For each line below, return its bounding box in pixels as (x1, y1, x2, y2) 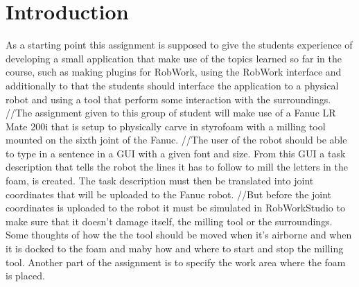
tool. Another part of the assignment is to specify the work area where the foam (6, 254, 346, 269)
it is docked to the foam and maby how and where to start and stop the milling (6, 241, 344, 256)
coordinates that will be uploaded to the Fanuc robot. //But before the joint (6, 186, 332, 201)
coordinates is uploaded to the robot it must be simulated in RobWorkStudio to (6, 200, 345, 215)
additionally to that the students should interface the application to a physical (6, 78, 339, 92)
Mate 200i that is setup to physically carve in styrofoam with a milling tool (6, 119, 326, 133)
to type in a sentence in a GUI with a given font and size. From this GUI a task (6, 146, 346, 160)
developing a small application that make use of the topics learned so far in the (6, 51, 342, 65)
